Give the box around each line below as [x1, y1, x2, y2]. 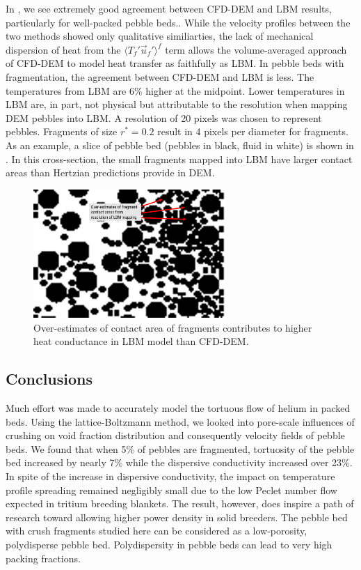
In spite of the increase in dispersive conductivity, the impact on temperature [6, 469, 335, 484]
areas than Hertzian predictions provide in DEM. [6, 165, 215, 180]
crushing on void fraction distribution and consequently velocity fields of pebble [6, 428, 345, 442]
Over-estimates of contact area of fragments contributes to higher [33, 320, 312, 334]
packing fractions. [6, 550, 81, 565]
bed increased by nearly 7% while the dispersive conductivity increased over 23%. [6, 455, 353, 470]
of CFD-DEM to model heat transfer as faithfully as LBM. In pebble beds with [6, 56, 344, 70]
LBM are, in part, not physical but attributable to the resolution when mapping [6, 97, 348, 111]
